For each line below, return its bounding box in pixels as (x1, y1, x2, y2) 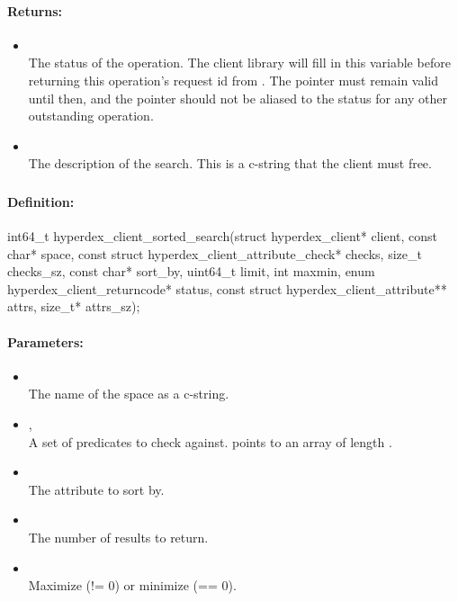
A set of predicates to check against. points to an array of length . (28, 432, 392, 451)
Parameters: (7, 332, 84, 351)
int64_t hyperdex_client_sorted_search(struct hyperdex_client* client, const (7, 227, 438, 246)
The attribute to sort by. (28, 480, 165, 498)
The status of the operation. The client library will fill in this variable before (28, 53, 451, 72)
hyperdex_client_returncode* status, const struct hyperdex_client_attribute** (7, 279, 447, 298)
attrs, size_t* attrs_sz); (7, 297, 140, 316)
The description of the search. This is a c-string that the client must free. (28, 154, 432, 173)
